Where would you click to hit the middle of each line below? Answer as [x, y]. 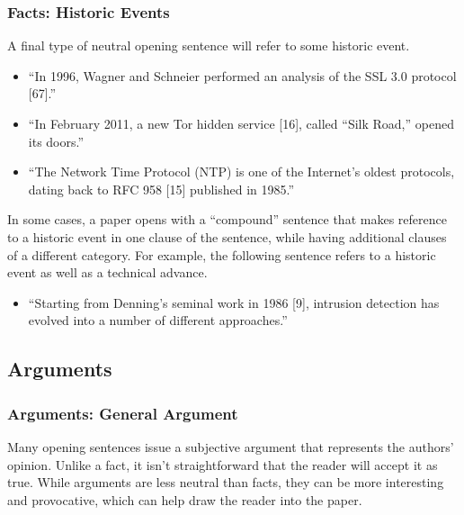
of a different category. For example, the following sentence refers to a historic [222, 254]
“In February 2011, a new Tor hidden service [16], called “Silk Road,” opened [241, 123]
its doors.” [56, 141]
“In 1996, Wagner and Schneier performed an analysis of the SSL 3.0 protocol [242, 75]
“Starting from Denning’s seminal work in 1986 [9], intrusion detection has [234, 302]
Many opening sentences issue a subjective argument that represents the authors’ [231, 446]
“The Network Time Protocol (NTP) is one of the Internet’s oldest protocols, [241, 172]
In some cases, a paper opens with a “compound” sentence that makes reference [227, 219]
